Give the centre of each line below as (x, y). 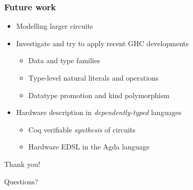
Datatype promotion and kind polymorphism (99, 95)
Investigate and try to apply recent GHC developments (102, 43)
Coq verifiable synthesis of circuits (82, 129)
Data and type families (64, 60)
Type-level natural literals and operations (93, 78)
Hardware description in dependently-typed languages (99, 112)
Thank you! (22, 164)
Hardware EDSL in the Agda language (89, 147)
